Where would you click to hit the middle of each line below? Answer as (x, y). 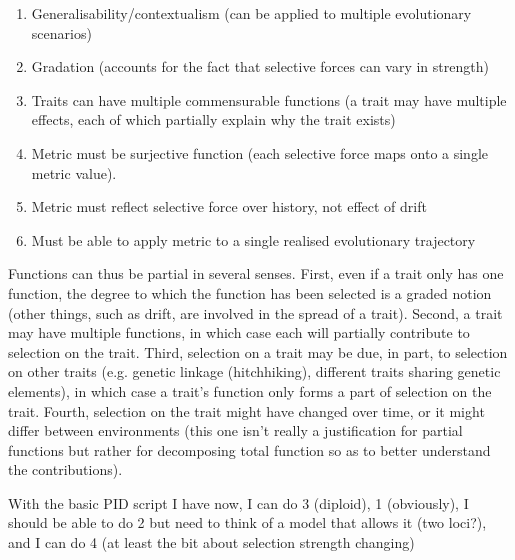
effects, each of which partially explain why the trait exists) (213, 119)
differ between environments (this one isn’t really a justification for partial (235, 430)
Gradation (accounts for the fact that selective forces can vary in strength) (260, 66)
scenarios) (61, 32)
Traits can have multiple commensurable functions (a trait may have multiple (269, 99)
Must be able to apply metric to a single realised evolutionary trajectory (253, 239)
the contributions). (65, 469)
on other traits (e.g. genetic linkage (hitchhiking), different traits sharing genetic (254, 371)
